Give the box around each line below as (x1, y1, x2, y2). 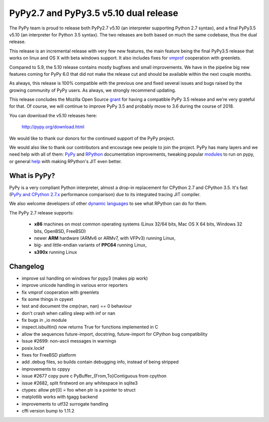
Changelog (9, 262, 44, 270)
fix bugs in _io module (21, 317, 67, 323)
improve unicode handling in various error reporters (21, 282, 128, 288)
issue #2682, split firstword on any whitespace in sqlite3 (21, 380, 138, 386)
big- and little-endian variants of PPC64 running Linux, (34, 242, 147, 248)
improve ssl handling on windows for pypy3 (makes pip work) (21, 275, 148, 281)
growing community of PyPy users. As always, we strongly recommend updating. (9, 87, 176, 93)
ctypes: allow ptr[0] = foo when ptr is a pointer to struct (21, 387, 136, 393)
